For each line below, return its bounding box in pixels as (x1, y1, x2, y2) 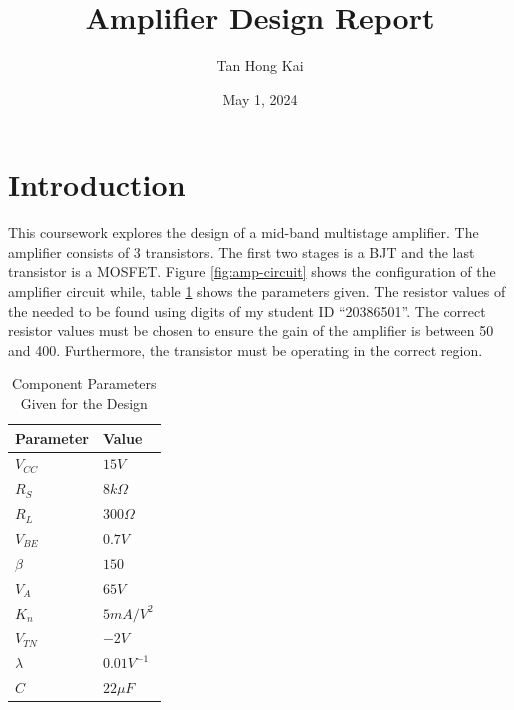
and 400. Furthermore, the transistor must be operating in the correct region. (8, 339, 483, 360)
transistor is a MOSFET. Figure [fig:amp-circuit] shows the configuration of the (8, 261, 496, 282)
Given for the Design (20, 393, 148, 413)
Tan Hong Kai (216, 55, 304, 76)
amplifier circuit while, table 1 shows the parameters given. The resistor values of (8, 281, 506, 302)
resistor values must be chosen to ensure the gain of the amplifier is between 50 (8, 320, 494, 341)
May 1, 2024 (222, 88, 298, 109)
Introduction (8, 164, 186, 205)
